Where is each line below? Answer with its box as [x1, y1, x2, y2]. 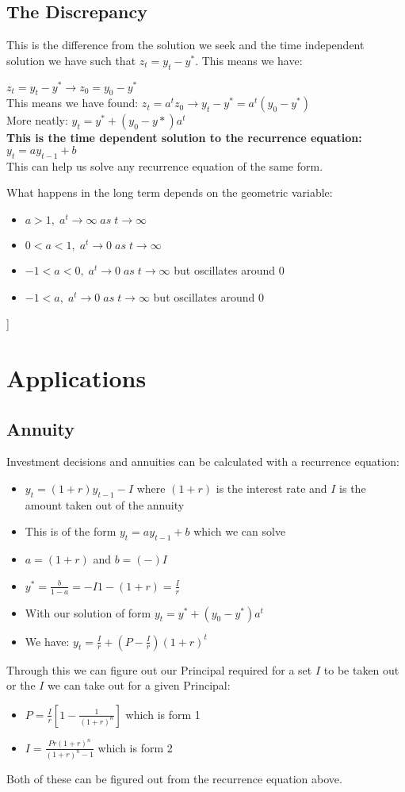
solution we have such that [6, 52, 136, 68]
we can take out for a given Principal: [48, 677, 231, 694]
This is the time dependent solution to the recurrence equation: [6, 129, 362, 146]
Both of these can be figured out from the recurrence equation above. [6, 770, 342, 786]
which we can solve [193, 523, 286, 540]
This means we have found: [6, 94, 139, 111]
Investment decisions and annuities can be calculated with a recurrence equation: [6, 453, 399, 470]
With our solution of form [25, 604, 151, 621]
